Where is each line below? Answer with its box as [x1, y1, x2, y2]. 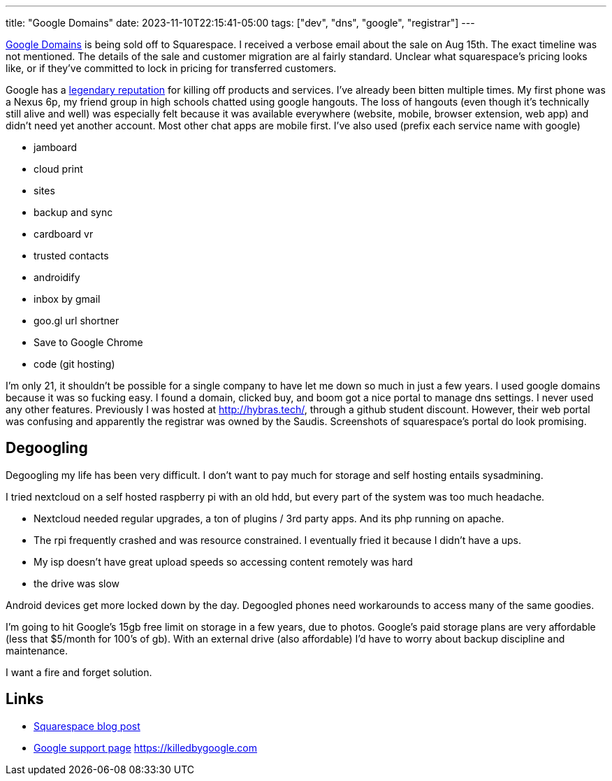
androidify [34, 271, 80, 283]
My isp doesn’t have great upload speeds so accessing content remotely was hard [34, 555, 413, 568]
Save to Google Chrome [34, 336, 143, 348]
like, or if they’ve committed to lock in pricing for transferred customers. [6, 62, 337, 74]
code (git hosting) [34, 358, 115, 370]
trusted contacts [34, 250, 109, 261]
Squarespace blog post [34, 719, 140, 732]
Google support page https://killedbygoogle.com [34, 741, 257, 754]
